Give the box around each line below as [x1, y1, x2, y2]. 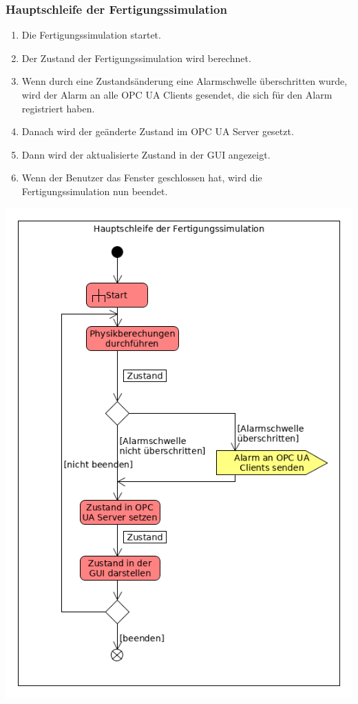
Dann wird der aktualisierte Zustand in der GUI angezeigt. [21, 147, 271, 161]
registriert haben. [21, 101, 95, 115]
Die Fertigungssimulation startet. [21, 28, 161, 42]
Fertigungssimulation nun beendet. [21, 183, 168, 198]
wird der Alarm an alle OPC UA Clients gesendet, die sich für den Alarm [21, 88, 333, 101]
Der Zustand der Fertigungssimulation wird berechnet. [21, 50, 251, 65]
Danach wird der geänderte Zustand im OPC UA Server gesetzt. [21, 124, 294, 139]
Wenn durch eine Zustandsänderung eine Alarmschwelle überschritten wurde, [21, 74, 348, 88]
